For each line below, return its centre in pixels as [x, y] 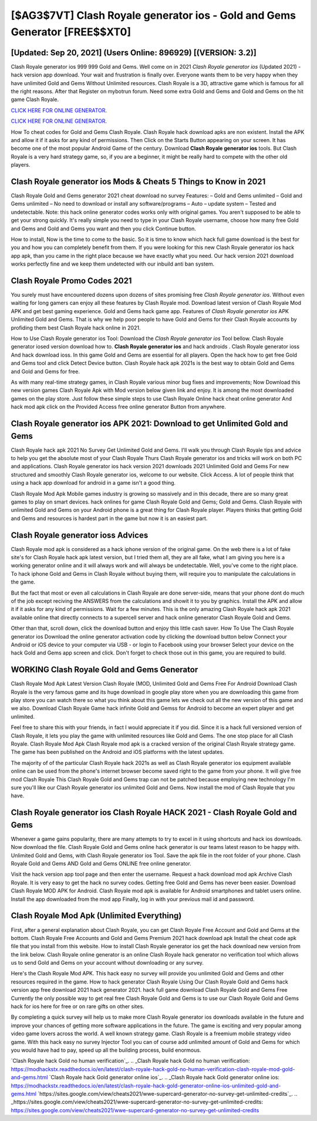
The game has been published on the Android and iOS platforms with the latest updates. [117, 752]
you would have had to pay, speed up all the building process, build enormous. [106, 1050]
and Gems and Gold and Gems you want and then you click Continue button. [103, 229]
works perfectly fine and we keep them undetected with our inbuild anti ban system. [113, 264]
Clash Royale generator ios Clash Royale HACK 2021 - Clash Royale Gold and [154, 813]
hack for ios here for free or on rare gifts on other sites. [77, 1006]
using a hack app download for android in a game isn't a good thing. [93, 483]
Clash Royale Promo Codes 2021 [71, 281]
